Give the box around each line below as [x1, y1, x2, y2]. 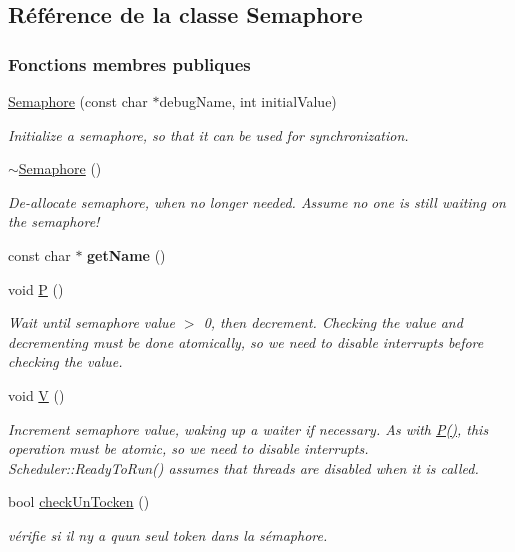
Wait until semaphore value [8, 312, 175, 333]
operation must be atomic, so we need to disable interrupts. [8, 438, 369, 459]
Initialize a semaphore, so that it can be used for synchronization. [8, 124, 409, 145]
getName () [87, 244, 166, 265]
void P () [8, 278, 64, 299]
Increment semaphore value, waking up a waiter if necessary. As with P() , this [8, 418, 489, 439]
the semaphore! [8, 211, 100, 232]
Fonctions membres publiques [8, 51, 251, 76]
